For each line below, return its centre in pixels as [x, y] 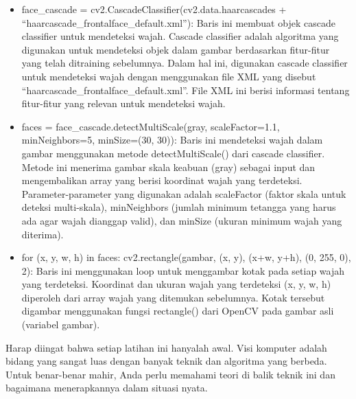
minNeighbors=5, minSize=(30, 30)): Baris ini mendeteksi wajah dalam [172, 140]
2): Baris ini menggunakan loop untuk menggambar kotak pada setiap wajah [183, 270]
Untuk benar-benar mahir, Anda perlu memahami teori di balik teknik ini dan [170, 374]
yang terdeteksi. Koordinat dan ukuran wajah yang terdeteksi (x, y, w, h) [176, 284]
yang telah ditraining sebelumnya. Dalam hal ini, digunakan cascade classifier [185, 63]
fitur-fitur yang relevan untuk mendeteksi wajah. [123, 103]
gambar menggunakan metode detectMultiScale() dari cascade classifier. [173, 153]
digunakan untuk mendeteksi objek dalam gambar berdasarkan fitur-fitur [176, 49]
